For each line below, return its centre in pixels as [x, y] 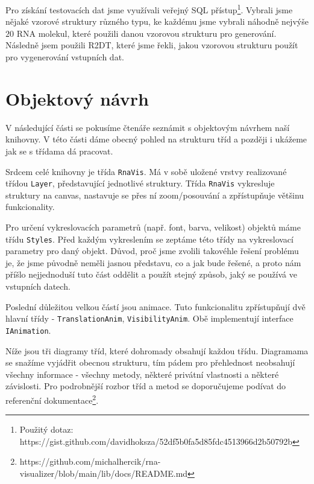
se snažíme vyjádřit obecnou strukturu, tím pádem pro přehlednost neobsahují [150, 362]
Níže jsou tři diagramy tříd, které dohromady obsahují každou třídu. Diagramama [157, 350]
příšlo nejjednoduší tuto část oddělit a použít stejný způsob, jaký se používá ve [151, 274]
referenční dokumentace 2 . [52, 399]
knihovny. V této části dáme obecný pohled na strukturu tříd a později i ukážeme [156, 139]
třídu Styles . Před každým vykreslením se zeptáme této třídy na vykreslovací [149, 239]
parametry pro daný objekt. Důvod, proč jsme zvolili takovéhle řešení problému [152, 251]
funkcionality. [30, 207]
